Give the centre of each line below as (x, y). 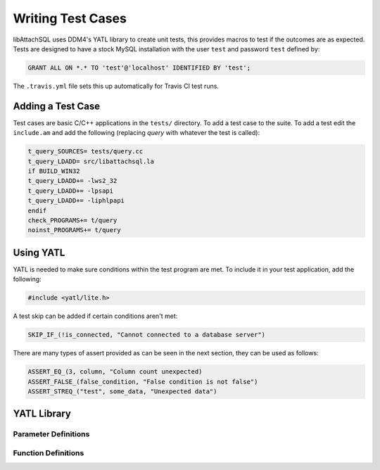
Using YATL (39, 252)
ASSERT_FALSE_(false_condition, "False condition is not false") (143, 381)
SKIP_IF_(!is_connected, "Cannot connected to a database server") (147, 335)
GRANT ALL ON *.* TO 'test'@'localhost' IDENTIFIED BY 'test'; (139, 68)
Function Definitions (49, 452)
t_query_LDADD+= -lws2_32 (72, 181)
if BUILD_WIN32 (54, 171)
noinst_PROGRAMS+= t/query (74, 230)
